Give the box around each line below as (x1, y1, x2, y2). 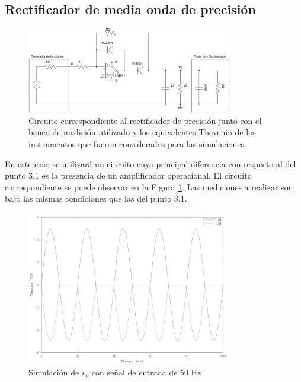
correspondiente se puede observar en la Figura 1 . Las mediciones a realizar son (5, 180, 293, 193)
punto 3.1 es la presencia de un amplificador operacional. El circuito (5, 169, 252, 182)
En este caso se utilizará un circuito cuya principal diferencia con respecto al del (5, 157, 296, 170)
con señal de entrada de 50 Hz (91, 365, 201, 378)
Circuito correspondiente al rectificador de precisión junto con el (28, 114, 262, 126)
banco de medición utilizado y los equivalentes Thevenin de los (28, 126, 256, 138)
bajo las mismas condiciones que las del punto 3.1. (5, 192, 187, 205)
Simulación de (28, 365, 79, 378)
